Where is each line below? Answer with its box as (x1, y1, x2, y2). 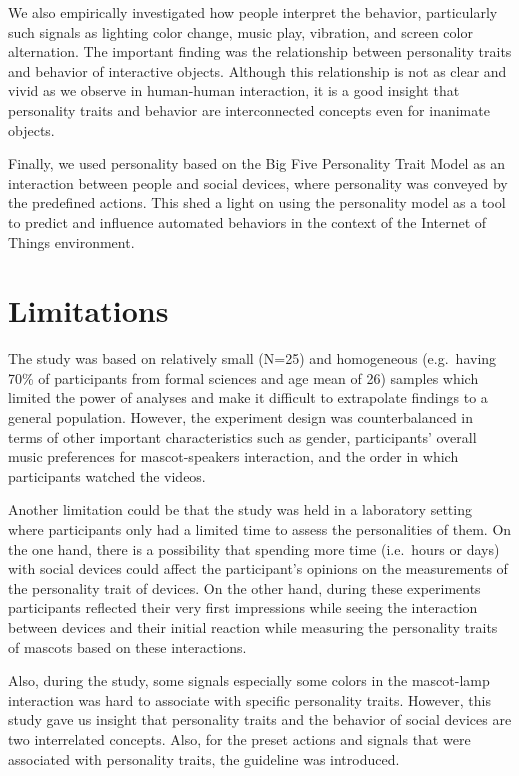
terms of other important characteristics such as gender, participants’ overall (8, 426, 477, 447)
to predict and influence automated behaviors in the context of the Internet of (8, 211, 487, 232)
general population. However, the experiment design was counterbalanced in (8, 407, 474, 428)
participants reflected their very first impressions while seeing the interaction (8, 597, 478, 618)
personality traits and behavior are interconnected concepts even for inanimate (8, 99, 490, 120)
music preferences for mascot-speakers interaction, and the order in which (8, 446, 459, 467)
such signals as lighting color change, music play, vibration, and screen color (8, 21, 473, 42)
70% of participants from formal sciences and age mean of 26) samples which (8, 367, 479, 388)
